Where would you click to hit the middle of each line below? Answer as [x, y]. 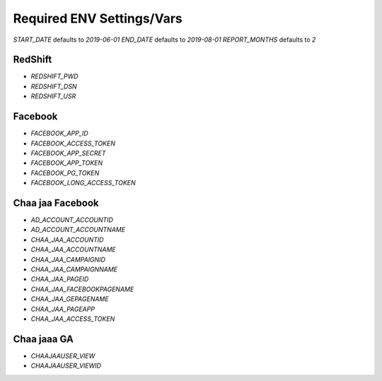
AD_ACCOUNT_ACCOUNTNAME [78, 230]
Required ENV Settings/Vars [98, 18]
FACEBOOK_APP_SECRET [68, 153]
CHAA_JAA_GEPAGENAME [70, 299]
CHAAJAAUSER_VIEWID [66, 366]
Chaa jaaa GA [43, 339]
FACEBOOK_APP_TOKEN [67, 163]
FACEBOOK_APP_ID [59, 134]
